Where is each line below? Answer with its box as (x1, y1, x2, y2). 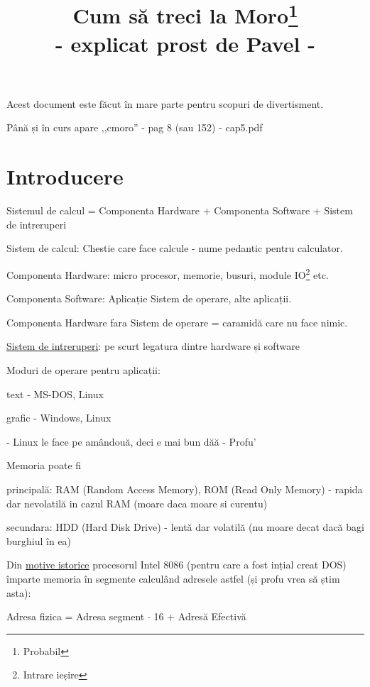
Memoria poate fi (6, 458, 82, 473)
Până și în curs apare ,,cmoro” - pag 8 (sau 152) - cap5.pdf (6, 120, 263, 135)
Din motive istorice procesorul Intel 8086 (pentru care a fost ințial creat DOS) (6, 557, 347, 572)
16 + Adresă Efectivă (153, 609, 246, 624)
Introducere (6, 162, 124, 191)
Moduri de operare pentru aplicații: (6, 363, 160, 378)
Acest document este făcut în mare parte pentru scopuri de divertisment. (6, 96, 324, 111)
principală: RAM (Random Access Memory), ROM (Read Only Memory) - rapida (6, 481, 363, 496)
